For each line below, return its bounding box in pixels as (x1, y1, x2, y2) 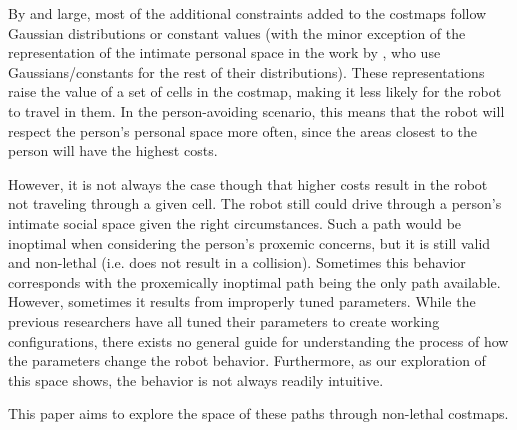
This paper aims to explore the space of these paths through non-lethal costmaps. (8, 403, 509, 424)
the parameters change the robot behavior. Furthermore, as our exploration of (8, 350, 486, 371)
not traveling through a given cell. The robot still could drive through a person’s (8, 193, 502, 214)
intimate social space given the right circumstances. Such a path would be (8, 212, 462, 233)
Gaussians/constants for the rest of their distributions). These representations (8, 61, 485, 82)
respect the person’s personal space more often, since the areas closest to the (8, 120, 478, 141)
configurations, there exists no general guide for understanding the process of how (8, 330, 509, 351)
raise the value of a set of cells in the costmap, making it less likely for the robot (8, 81, 502, 102)
